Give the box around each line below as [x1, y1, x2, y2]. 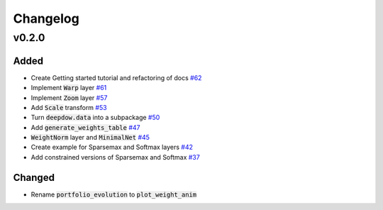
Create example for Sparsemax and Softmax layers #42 [30, 143, 193, 152]
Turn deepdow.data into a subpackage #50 [30, 114, 160, 122]
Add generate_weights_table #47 [30, 123, 140, 131]
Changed [13, 171, 55, 184]
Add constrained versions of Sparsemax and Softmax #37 [30, 153, 200, 161]
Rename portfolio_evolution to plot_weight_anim [30, 190, 197, 199]
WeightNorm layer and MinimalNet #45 [30, 133, 150, 142]
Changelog [13, 11, 79, 26]
